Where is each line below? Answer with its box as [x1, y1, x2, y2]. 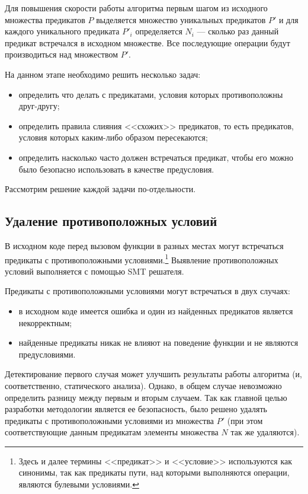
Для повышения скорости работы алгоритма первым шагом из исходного [5, 2, 268, 14]
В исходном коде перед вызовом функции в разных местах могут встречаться [5, 239, 284, 251]
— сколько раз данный [197, 25, 279, 37]
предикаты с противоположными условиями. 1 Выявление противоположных [5, 251, 278, 266]
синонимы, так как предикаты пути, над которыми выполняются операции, [18, 466, 290, 479]
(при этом [227, 414, 263, 426]
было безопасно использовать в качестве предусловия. [18, 162, 214, 175]
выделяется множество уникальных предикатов [96, 13, 266, 26]
